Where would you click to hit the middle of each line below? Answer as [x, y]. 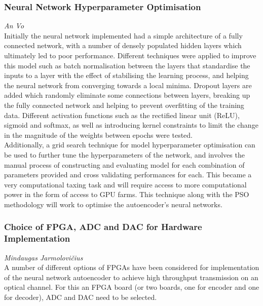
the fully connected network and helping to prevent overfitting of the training [124, 105]
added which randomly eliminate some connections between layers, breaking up [127, 95]
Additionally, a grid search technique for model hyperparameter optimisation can [130, 145]
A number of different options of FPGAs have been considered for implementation [132, 267]
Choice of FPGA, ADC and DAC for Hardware [103, 227]
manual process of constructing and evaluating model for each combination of [124, 164]
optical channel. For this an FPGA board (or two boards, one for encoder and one [132, 287]
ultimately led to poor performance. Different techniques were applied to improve [130, 55]
